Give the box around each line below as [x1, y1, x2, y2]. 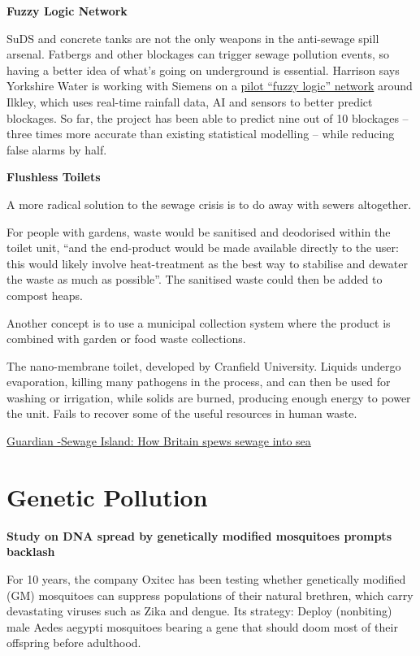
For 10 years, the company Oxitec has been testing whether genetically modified [6, 570, 406, 587]
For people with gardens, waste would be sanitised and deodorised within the [6, 223, 391, 240]
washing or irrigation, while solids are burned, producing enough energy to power [6, 389, 411, 406]
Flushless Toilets [6, 168, 101, 185]
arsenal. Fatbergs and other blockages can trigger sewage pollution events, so [6, 46, 390, 63]
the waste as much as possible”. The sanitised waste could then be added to [6, 271, 383, 288]
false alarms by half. [6, 141, 107, 158]
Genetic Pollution [6, 480, 208, 513]
